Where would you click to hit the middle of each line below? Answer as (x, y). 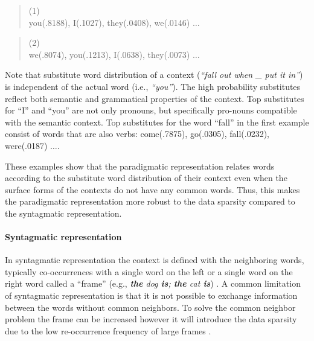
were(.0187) (26, 145)
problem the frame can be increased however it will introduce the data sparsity (151, 319)
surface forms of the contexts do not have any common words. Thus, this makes (152, 189)
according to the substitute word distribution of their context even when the (146, 178)
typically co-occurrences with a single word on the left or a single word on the (149, 271)
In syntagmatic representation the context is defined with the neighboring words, (155, 260)
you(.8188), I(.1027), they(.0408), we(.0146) (109, 22)
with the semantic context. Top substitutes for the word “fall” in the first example (157, 122)
